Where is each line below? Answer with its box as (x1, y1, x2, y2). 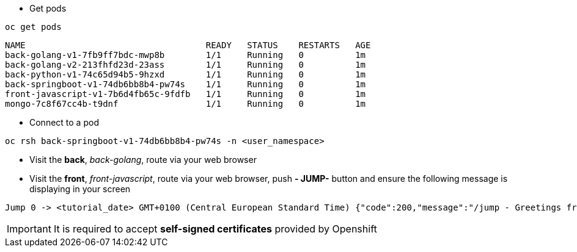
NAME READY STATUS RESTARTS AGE (5, 40, 371, 50)
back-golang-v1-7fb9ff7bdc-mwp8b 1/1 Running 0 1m (5, 50, 366, 60)
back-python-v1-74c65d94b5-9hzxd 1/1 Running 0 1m (5, 70, 366, 79)
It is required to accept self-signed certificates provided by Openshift (53, 223, 377, 235)
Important (7, 223, 51, 235)
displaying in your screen (29, 184, 131, 194)
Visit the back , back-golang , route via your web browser (29, 154, 257, 165)
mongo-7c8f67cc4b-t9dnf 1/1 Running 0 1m (5, 99, 366, 109)
